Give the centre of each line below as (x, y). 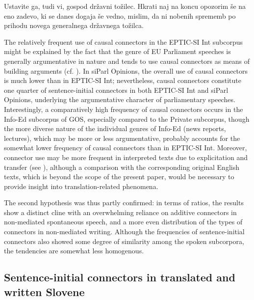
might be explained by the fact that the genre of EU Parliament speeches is (117, 51)
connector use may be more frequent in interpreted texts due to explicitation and (126, 157)
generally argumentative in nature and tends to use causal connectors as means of (127, 61)
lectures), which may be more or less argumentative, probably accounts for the (122, 138)
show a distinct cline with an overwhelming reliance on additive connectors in (120, 212)
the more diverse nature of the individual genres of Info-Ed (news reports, (115, 128)
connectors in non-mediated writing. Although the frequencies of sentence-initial (124, 232)
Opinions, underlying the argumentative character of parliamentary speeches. (120, 99)
